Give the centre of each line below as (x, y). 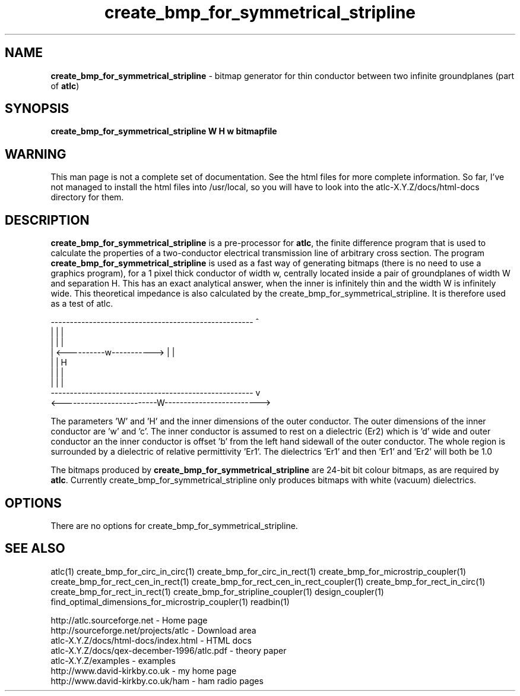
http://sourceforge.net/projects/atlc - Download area (153, 630)
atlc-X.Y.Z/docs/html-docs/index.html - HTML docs (151, 640)
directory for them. (87, 197)
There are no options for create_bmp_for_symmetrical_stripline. (174, 525)
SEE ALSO (35, 549)
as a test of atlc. (82, 304)
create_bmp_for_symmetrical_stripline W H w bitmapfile (164, 131)
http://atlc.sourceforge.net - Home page (129, 620)
